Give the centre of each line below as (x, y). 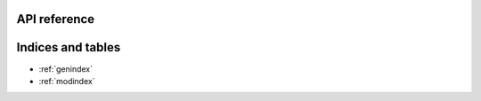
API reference (56, 19)
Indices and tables (69, 47)
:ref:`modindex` (67, 81)
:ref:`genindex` (66, 69)
